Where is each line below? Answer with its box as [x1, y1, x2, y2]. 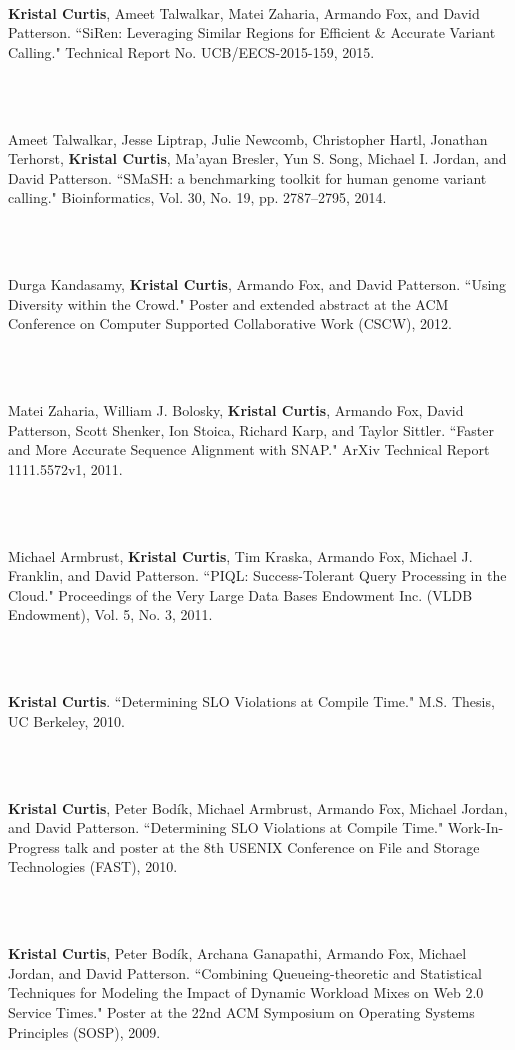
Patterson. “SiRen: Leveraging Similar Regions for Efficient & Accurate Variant [8, 22, 496, 43]
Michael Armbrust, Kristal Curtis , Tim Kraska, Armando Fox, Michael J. [8, 545, 473, 566]
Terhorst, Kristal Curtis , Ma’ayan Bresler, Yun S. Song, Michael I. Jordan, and [8, 148, 507, 169]
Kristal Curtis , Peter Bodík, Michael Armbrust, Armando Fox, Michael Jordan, [8, 797, 508, 818]
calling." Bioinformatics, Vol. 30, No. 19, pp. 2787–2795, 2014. [8, 187, 387, 208]
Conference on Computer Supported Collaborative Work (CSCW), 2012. [8, 313, 452, 334]
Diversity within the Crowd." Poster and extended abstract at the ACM [8, 293, 449, 314]
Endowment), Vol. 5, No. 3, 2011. [8, 604, 213, 625]
